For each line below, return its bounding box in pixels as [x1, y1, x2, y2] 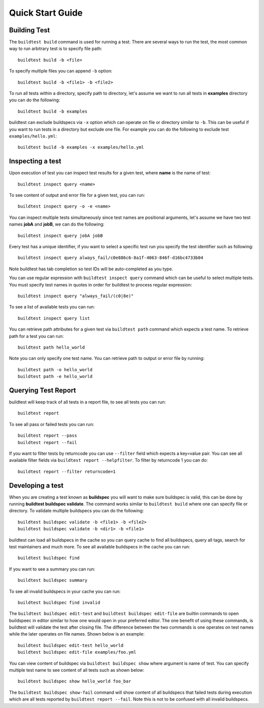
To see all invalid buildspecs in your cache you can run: [9, 588, 121, 594]
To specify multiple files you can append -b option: [9, 68, 112, 74]
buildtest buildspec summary [18, 578, 88, 583]
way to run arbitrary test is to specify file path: [9, 46, 102, 51]
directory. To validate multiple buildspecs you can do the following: [9, 508, 144, 514]
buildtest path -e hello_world [18, 374, 93, 379]
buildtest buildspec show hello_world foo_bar [18, 679, 132, 684]
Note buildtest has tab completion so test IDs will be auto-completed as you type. [9, 266, 174, 272]
